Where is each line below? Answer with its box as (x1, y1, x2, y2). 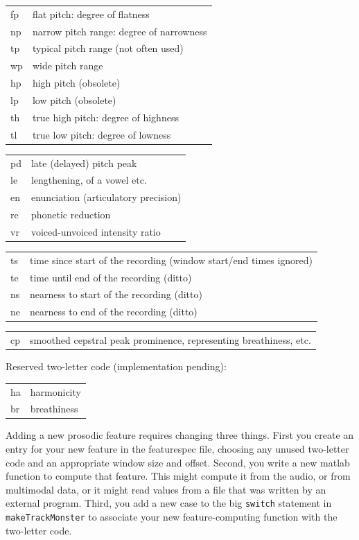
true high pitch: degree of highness (32, 110, 179, 124)
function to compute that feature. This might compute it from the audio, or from (6, 469, 351, 483)
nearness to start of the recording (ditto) (30, 287, 202, 302)
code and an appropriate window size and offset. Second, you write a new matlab (6, 455, 350, 469)
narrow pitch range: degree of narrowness (32, 24, 207, 38)
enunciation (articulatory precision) (30, 190, 182, 204)
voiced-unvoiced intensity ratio (30, 224, 161, 238)
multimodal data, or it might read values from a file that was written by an (6, 482, 326, 496)
